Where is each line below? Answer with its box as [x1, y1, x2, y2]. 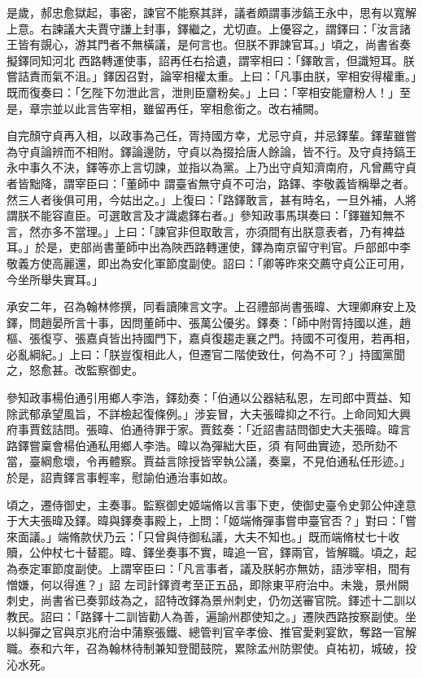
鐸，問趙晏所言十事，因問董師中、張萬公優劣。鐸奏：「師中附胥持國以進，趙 [7, 313, 411, 330]
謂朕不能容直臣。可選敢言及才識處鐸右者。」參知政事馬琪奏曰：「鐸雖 [7, 207, 371, 224]
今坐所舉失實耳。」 [7, 270, 103, 287]
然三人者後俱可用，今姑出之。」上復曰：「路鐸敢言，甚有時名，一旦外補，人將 [7, 190, 416, 208]
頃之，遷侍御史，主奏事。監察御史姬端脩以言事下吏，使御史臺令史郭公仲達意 [7, 496, 416, 513]
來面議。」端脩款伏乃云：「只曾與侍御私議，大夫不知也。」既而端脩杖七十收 [7, 527, 399, 545]
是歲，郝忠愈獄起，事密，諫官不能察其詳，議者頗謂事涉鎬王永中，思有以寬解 [7, 4, 416, 20]
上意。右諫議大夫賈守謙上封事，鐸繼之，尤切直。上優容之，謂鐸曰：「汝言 [7, 20, 399, 37]
